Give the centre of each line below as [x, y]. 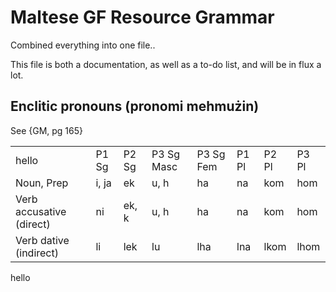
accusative [41, 211]
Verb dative [42, 240]
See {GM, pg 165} [47, 130]
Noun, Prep [42, 183]
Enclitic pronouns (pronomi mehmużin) [135, 106]
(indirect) [37, 253]
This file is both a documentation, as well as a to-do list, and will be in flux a [166, 64]
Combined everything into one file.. [83, 45]
